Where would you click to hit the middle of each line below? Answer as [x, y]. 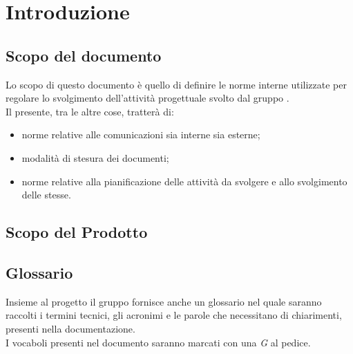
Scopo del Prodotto [77, 232]
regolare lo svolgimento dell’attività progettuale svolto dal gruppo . [147, 98]
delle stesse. [46, 195]
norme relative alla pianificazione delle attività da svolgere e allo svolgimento [184, 181]
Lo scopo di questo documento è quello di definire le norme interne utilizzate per [176, 84]
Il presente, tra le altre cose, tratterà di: [90, 111]
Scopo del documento [84, 55]
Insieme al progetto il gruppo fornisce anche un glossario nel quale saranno [164, 301]
